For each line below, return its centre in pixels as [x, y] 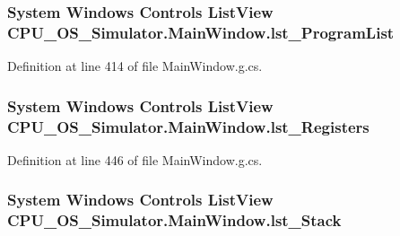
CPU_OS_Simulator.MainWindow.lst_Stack [174, 220]
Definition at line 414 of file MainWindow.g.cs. [135, 66]
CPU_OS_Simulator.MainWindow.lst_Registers [188, 126]
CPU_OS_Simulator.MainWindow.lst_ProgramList [201, 32]
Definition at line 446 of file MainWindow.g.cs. [135, 159]
